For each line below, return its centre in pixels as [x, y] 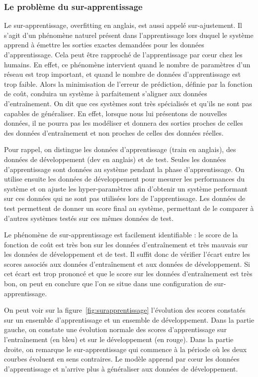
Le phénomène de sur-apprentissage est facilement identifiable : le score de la [121, 235]
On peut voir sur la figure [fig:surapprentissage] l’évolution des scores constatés [125, 310]
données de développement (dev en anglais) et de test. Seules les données [115, 159]
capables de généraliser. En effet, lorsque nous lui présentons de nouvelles [116, 113]
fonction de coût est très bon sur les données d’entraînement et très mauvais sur [126, 244]
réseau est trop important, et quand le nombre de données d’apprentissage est [123, 74]
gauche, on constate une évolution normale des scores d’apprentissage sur [115, 329]
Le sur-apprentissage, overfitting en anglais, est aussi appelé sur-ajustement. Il [123, 25]
